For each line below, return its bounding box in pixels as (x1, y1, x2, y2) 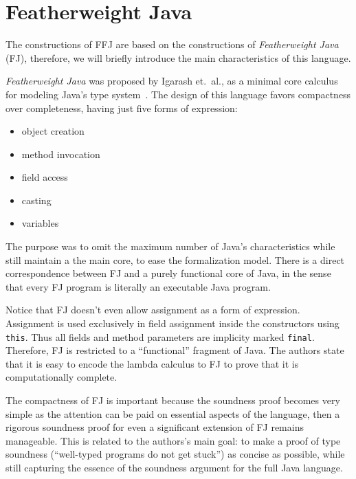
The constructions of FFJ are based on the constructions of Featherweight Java (5, 37, 339, 52)
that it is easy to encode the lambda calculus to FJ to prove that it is (5, 356, 299, 370)
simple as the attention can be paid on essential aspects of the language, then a (5, 406, 340, 421)
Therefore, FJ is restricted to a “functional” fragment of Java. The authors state (5, 343, 344, 357)
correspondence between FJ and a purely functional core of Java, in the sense (5, 266, 331, 280)
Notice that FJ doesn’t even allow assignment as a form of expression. (5, 302, 300, 317)
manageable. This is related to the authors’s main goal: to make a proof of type (5, 433, 341, 447)
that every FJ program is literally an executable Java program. (5, 279, 271, 293)
